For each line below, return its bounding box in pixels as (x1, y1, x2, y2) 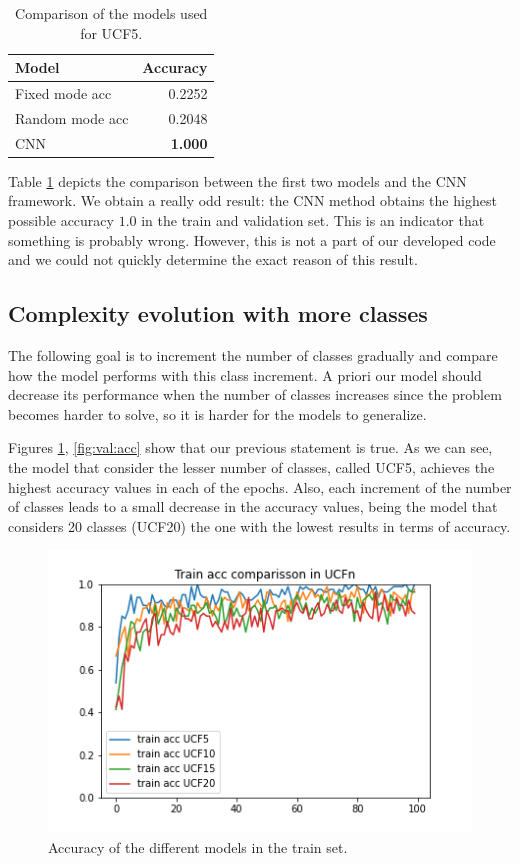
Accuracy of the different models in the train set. (48, 836, 348, 857)
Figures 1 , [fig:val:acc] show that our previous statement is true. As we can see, (8, 437, 493, 458)
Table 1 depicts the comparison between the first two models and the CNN (8, 170, 467, 191)
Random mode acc (15, 107, 129, 128)
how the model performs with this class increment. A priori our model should (8, 364, 482, 385)
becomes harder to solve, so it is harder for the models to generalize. (8, 403, 427, 424)
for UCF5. (80, 22, 143, 43)
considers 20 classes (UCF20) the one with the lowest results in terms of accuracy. (8, 515, 511, 536)
